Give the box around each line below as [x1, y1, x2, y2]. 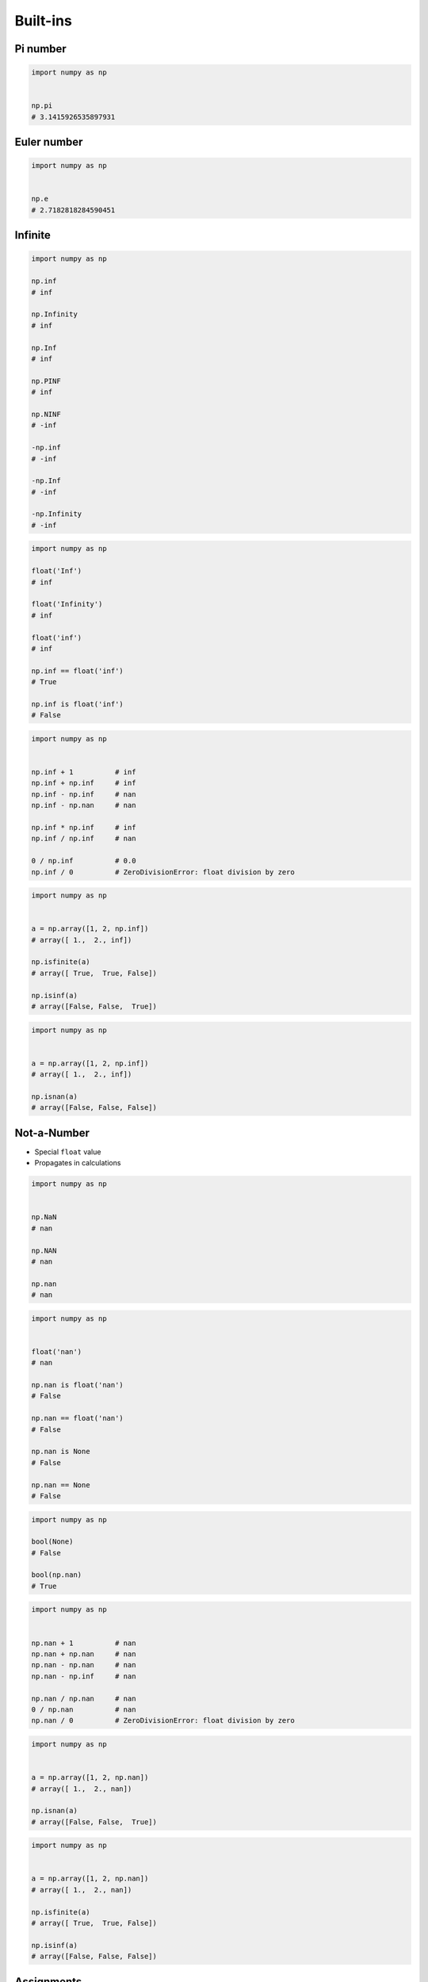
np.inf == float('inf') [31, 666, 124, 675]
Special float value [34, 1146, 101, 1157]
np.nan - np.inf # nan [31, 1671, 136, 1681]
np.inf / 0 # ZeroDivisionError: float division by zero [31, 867, 295, 876]
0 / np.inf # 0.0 [31, 856, 136, 866]
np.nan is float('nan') [31, 1380, 124, 1390]
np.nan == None [31, 1480, 90, 1490]
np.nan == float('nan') [31, 1414, 124, 1423]
